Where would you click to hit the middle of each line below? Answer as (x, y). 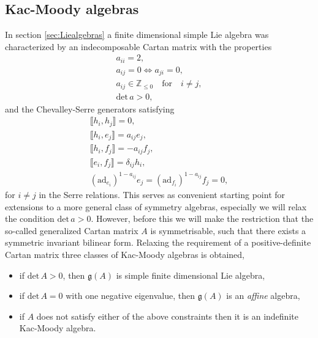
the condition (30, 219)
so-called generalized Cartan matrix (72, 230)
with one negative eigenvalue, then (131, 296)
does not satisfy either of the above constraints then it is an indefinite (167, 316)
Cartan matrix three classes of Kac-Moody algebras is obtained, (125, 254)
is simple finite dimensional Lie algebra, (191, 275)
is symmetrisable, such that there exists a (228, 230)
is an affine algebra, (263, 296)
